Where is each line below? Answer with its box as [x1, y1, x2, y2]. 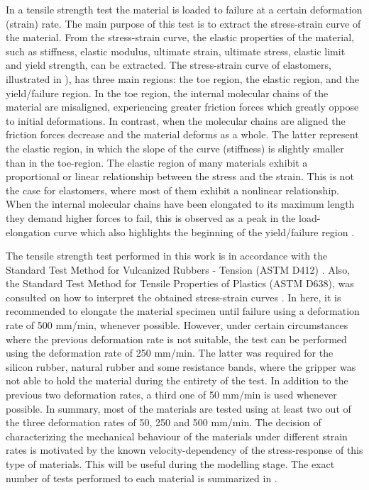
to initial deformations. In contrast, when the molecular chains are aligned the [6, 113, 346, 128]
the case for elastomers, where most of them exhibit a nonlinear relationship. [6, 182, 339, 197]
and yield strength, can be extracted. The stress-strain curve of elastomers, [6, 57, 331, 72]
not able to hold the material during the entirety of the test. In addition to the [6, 373, 348, 388]
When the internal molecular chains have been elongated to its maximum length [6, 196, 355, 211]
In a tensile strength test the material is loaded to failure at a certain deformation [6, 2, 363, 16]
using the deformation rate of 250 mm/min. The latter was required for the [6, 345, 334, 360]
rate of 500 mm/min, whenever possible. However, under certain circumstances [6, 318, 348, 333]
